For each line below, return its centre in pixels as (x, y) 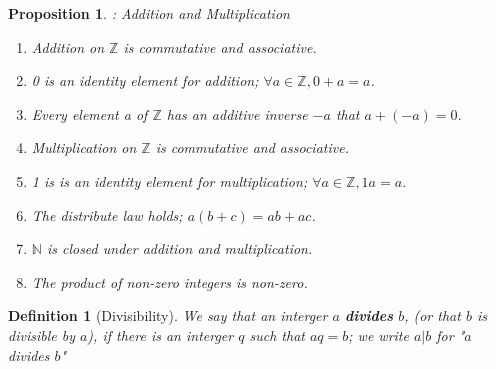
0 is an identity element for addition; (145, 80)
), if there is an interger (160, 334)
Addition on (68, 46)
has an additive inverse (237, 113)
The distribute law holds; (107, 214)
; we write (378, 334)
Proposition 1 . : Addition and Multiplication (149, 13)
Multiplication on (84, 147)
